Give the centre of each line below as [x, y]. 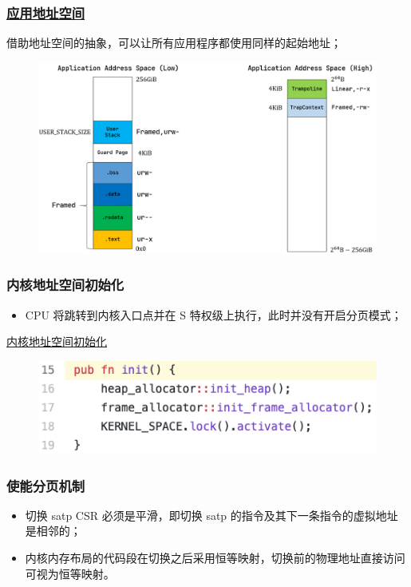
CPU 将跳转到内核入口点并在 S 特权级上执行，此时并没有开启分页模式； [213, 314]
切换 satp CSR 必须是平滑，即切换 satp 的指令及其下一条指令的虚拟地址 [211, 515]
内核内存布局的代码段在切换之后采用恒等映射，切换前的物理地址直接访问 [215, 558]
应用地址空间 [46, 12]
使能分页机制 [46, 485]
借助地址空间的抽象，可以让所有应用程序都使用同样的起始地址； [174, 43]
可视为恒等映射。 [70, 573]
